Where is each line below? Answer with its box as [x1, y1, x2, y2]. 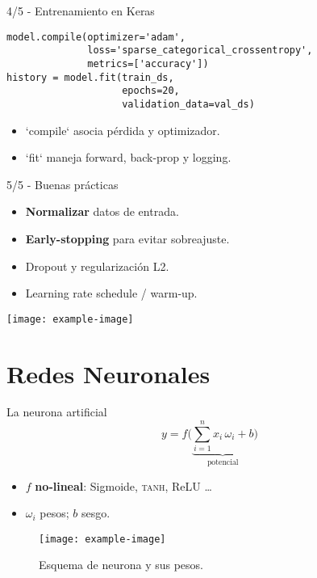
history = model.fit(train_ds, [6, 71, 174, 83]
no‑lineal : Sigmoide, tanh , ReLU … [35, 477, 212, 494]
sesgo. [81, 504, 111, 521]
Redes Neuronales [6, 357, 211, 390]
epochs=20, [122, 85, 180, 97]
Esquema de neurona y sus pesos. [39, 556, 203, 573]
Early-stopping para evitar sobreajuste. [25, 230, 230, 247]
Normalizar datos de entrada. [25, 203, 179, 220]
